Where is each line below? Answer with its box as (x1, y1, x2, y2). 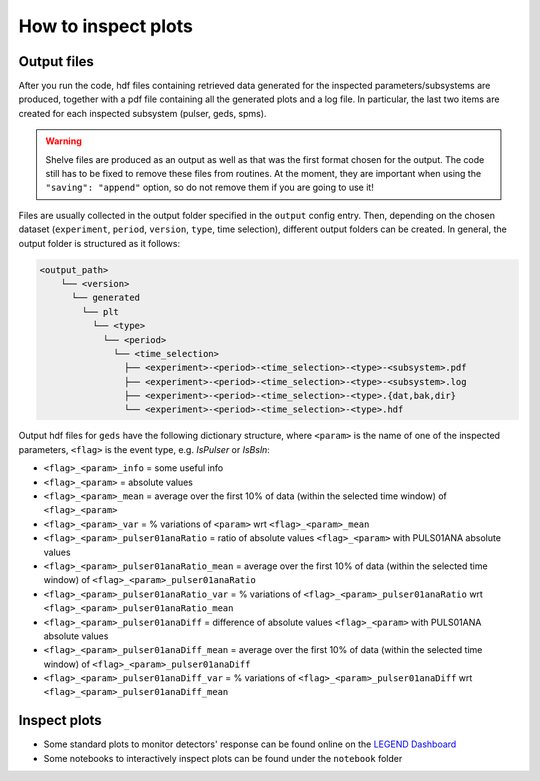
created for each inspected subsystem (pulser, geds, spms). (18, 107, 267, 119)
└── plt (81, 306, 120, 317)
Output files (18, 53, 95, 70)
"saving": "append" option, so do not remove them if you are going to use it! (45, 181, 374, 194)
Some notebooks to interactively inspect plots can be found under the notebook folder (43, 752, 403, 764)
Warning (45, 135, 82, 147)
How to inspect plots (18, 15, 194, 37)
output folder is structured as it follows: (18, 237, 180, 249)
